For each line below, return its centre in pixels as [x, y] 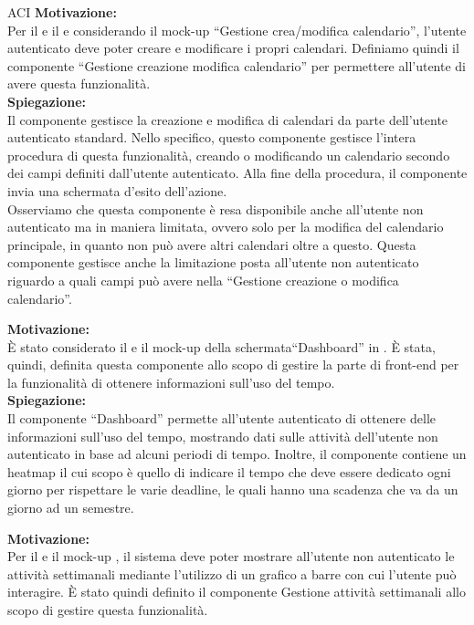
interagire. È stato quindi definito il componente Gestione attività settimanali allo [237, 592]
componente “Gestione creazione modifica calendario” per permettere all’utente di [237, 65]
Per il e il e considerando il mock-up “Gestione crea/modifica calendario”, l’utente [237, 30]
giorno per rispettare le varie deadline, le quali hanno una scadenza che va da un [233, 490]
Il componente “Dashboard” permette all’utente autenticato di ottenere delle [221, 418]
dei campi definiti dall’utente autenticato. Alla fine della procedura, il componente [237, 173]
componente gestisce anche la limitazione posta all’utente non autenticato [213, 262]
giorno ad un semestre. [71, 508]
